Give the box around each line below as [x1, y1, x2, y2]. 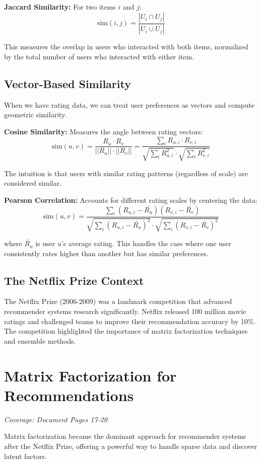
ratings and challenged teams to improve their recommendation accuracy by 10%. [4, 316, 256, 326]
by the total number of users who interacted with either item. [4, 51, 194, 62]
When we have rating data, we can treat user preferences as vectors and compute [4, 99, 255, 110]
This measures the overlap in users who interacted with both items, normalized [4, 41, 248, 52]
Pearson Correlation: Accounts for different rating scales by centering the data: [4, 195, 257, 205]
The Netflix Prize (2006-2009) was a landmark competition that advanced [4, 296, 232, 306]
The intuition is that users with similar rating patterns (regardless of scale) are [4, 168, 248, 178]
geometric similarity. [4, 109, 67, 120]
